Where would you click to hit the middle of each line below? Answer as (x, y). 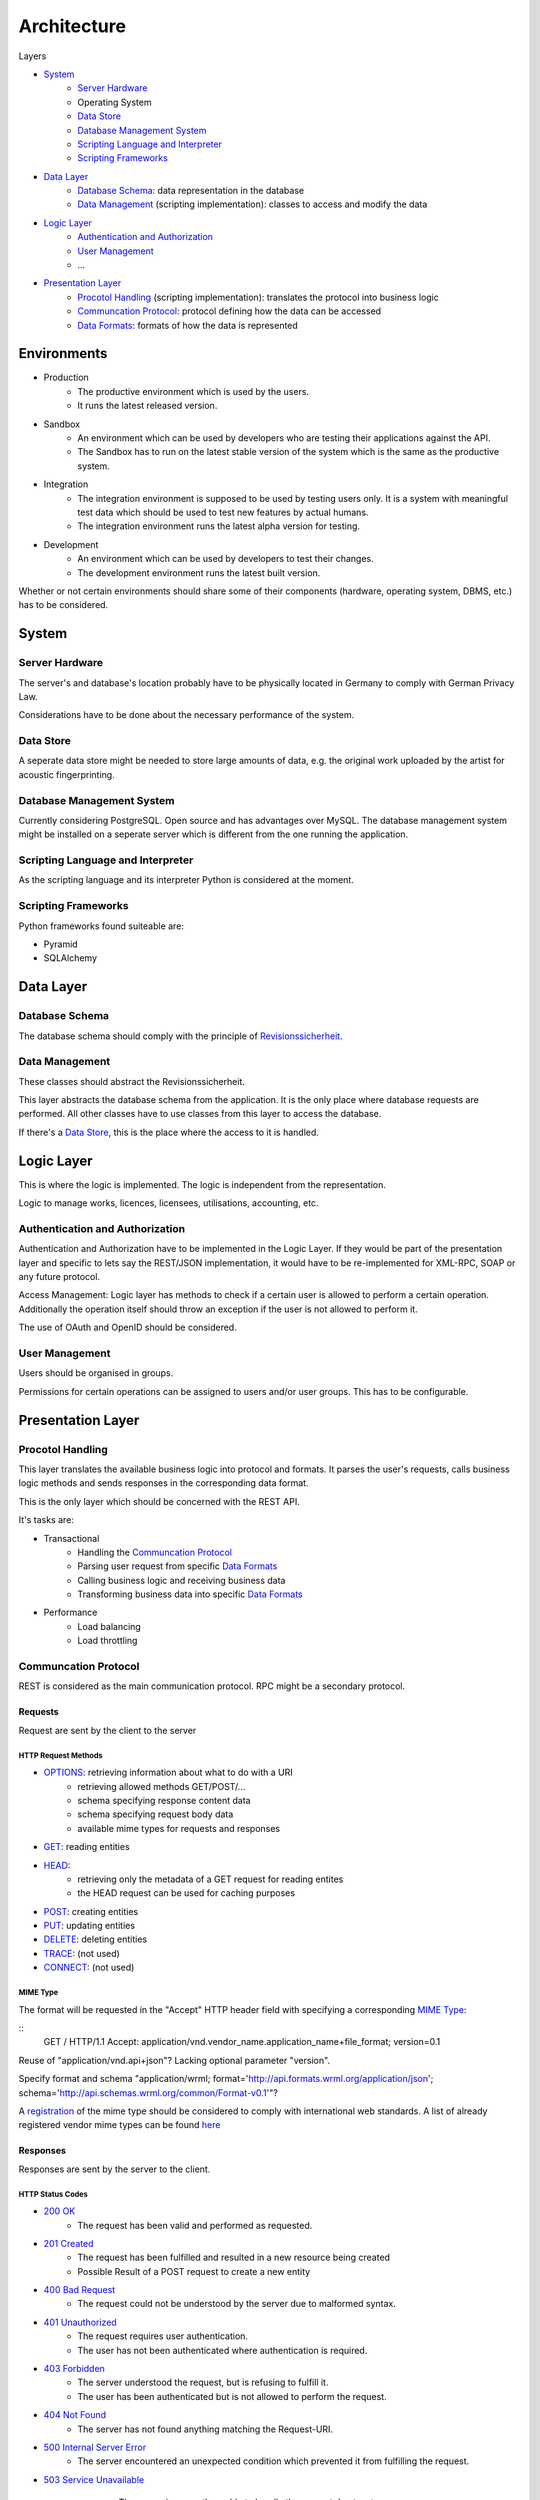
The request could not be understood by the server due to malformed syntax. (237, 2304)
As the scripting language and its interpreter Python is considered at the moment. (186, 880)
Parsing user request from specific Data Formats (177, 1566)
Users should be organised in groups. (96, 1373)
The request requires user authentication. (163, 2336)
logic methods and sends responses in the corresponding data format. (163, 1483)
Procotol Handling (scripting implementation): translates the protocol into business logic (258, 297)
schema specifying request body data (155, 1814)
